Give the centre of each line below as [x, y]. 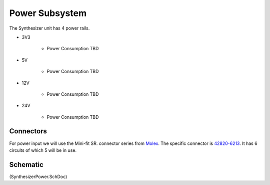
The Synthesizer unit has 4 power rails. [49, 28]
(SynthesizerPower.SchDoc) [38, 176]
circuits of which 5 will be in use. [43, 150]
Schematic [26, 165]
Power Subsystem [48, 13]
